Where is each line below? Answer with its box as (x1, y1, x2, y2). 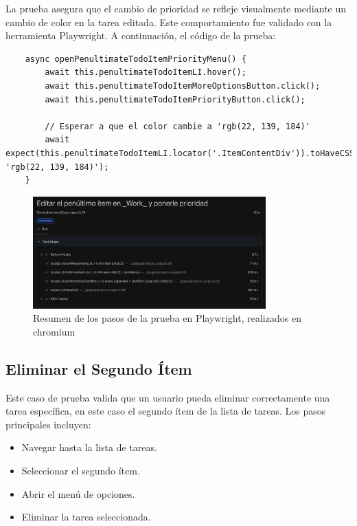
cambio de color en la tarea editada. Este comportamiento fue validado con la (5, 14, 332, 29)
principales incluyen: (5, 417, 91, 431)
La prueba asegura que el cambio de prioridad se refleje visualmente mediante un (5, 1, 347, 15)
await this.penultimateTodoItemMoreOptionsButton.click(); (45, 80, 321, 91)
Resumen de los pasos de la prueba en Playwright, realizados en (33, 311, 301, 325)
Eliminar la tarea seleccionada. (21, 509, 151, 524)
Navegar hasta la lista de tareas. (21, 440, 157, 454)
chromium (33, 324, 76, 338)
